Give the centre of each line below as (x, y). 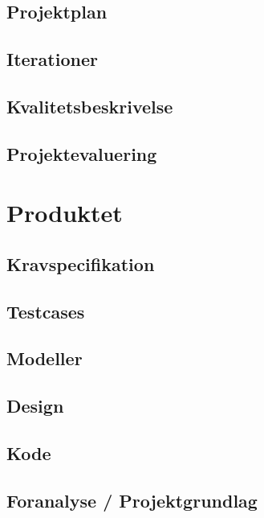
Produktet (65, 213)
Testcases (46, 311)
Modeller (45, 358)
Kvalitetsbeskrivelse (90, 106)
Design (35, 406)
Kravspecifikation (81, 263)
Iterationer (52, 59)
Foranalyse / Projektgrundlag (132, 500)
